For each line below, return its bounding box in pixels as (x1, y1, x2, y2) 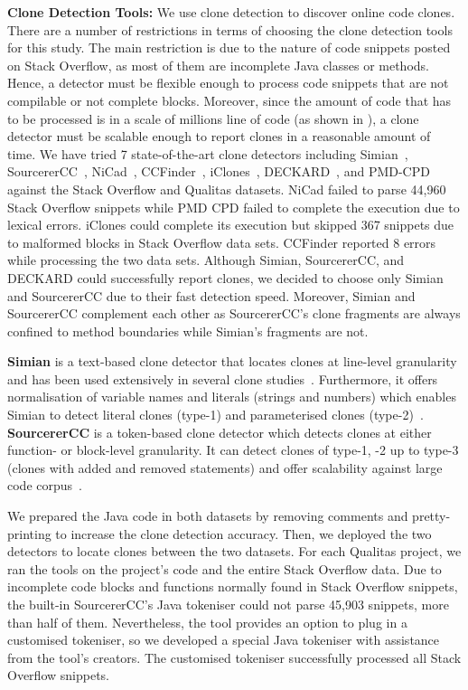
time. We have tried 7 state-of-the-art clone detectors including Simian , (7, 144, 408, 163)
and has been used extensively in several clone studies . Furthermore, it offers (7, 369, 438, 388)
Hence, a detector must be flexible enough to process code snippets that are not (7, 73, 449, 92)
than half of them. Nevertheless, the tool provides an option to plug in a (7, 612, 407, 631)
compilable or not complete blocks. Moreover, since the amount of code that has (7, 90, 452, 109)
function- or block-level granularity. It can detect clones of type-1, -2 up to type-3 (7, 440, 459, 459)
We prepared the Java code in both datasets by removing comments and (7, 506, 408, 525)
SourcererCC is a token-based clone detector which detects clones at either (7, 422, 432, 441)
